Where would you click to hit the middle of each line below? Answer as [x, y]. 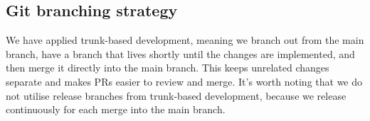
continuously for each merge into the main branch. [116, 109]
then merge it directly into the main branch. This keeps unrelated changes [168, 68]
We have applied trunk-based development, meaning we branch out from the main [185, 40]
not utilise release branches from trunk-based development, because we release [176, 95]
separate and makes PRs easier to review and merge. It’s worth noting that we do [184, 81]
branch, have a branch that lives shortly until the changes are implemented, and [180, 53]
